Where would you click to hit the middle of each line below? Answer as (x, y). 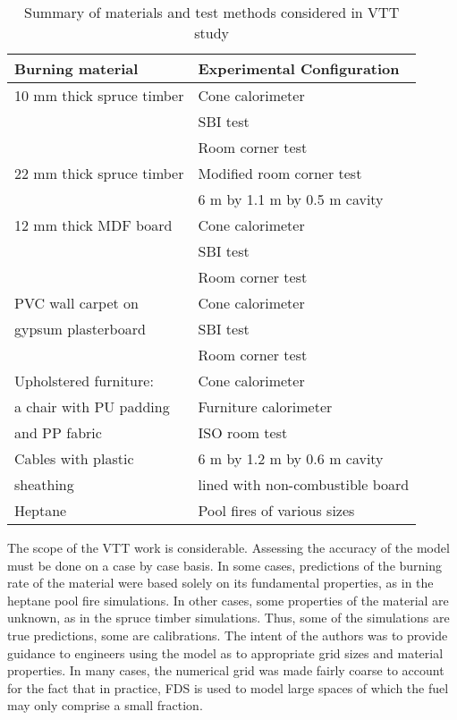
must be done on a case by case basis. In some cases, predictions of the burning (225, 565)
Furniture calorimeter (265, 407)
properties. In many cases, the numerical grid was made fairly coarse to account (226, 670)
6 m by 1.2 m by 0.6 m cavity (291, 458)
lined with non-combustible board (304, 484)
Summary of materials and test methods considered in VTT (212, 12)
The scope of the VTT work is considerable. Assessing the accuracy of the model (228, 547)
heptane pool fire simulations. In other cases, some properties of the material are (228, 600)
